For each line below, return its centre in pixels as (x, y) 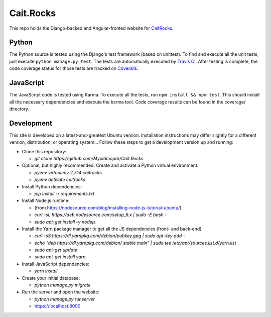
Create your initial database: (51, 278)
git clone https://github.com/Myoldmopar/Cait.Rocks (89, 158)
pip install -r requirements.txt (64, 193)
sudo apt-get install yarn (60, 257)
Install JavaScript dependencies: (56, 264)
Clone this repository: (44, 151)
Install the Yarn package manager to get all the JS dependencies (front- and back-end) (112, 229)
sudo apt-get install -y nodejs (65, 222)
